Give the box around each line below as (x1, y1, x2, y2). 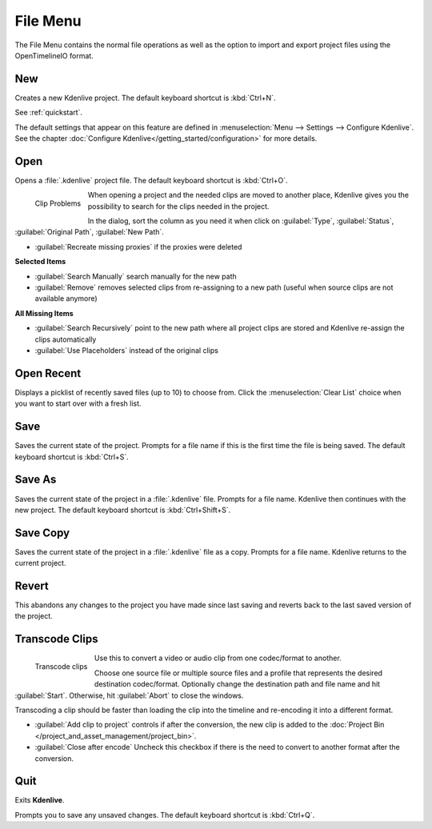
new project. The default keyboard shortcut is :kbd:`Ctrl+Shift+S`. (14, 505, 231, 515)
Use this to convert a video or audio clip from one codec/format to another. (94, 653, 342, 663)
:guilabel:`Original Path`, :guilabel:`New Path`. (14, 227, 164, 237)
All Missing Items (14, 308, 74, 318)
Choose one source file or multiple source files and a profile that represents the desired (94, 668, 383, 678)
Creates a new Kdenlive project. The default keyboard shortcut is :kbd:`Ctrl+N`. (14, 93, 276, 102)
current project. (14, 559, 66, 568)
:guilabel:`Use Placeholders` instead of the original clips (34, 346, 219, 355)
